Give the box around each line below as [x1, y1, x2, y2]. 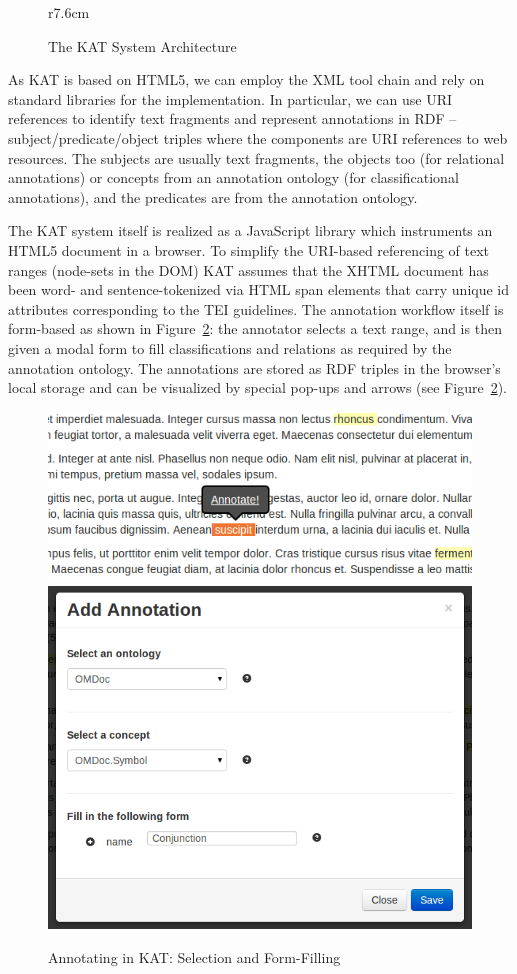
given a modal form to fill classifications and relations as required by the [8, 337, 452, 358]
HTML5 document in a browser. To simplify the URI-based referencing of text [8, 239, 490, 260]
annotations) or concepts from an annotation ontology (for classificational [8, 167, 459, 188]
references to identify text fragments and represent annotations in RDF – [8, 108, 457, 129]
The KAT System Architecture [48, 35, 237, 56]
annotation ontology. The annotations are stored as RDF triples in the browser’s [8, 357, 501, 378]
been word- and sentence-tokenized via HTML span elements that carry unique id [8, 279, 510, 300]
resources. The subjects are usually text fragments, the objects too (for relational [8, 147, 505, 168]
